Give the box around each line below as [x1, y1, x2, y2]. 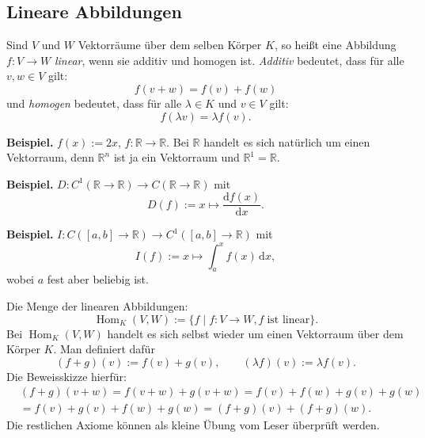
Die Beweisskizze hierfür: [6, 368, 127, 384]
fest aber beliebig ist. [47, 271, 149, 288]
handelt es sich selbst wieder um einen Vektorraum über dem [107, 325, 404, 341]
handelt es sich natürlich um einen [203, 133, 370, 150]
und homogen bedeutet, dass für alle [6, 94, 182, 111]
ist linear [267, 314, 310, 326]
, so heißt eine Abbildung [274, 36, 397, 53]
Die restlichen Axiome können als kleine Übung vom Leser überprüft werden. [6, 417, 380, 433]
